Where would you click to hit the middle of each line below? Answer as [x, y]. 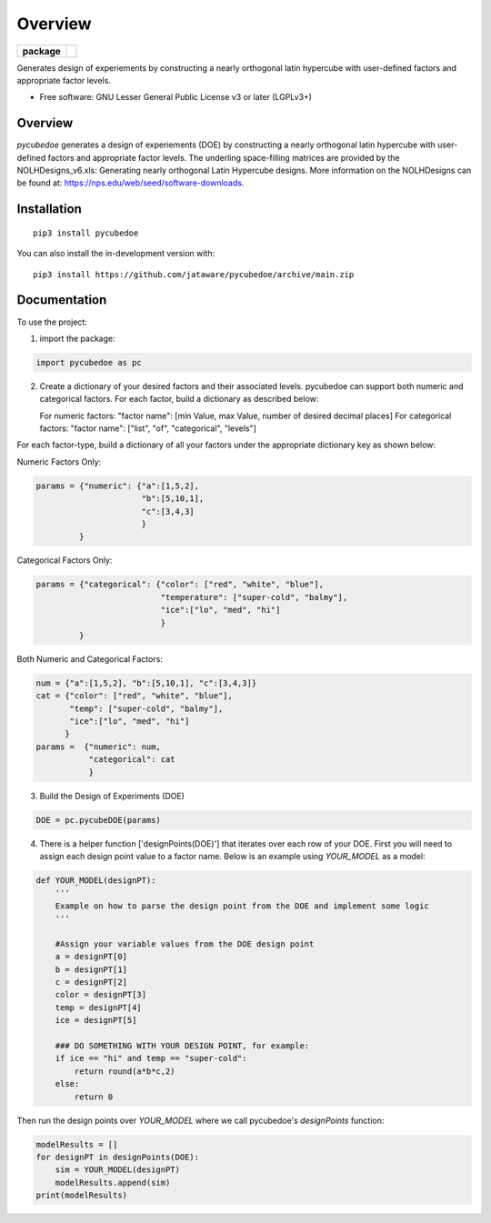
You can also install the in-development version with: [116, 254]
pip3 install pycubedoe [86, 233]
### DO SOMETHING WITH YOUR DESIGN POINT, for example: [182, 1046]
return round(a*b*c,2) [125, 1071]
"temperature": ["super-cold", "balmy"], [254, 597]
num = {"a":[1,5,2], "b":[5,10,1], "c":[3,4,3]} [146, 683]
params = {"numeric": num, [98, 747]
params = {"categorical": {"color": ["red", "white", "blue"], [180, 585]
